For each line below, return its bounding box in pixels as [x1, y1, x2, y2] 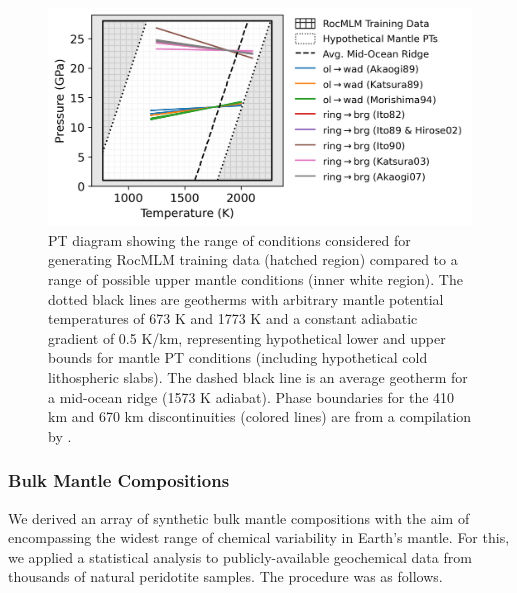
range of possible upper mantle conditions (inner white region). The [48, 268, 463, 289]
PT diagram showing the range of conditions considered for [48, 229, 411, 250]
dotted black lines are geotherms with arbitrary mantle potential [48, 288, 444, 309]
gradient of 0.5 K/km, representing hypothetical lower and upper [48, 327, 446, 348]
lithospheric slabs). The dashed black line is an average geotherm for [48, 366, 468, 387]
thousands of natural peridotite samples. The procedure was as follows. [8, 566, 443, 587]
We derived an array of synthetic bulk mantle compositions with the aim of [8, 507, 470, 528]
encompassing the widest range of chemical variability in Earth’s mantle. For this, [8, 527, 510, 548]
